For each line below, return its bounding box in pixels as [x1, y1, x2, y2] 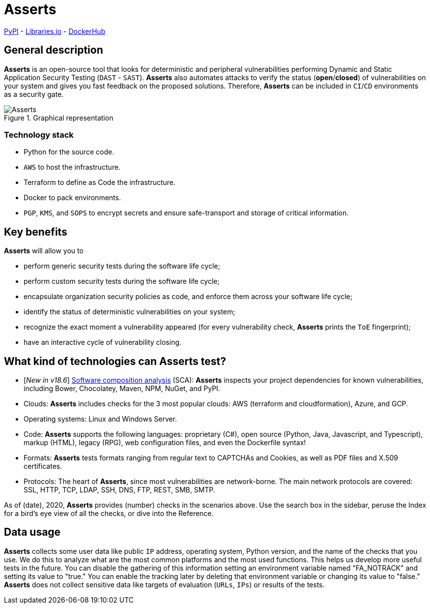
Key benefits [4, 225, 67, 238]
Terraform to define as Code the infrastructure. [24, 178, 176, 187]
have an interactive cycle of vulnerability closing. [24, 338, 182, 347]
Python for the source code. [24, 148, 115, 156]
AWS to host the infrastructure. [24, 163, 121, 172]
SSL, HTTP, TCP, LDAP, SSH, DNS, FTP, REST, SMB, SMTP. [24, 486, 215, 494]
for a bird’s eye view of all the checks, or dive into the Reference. [4, 509, 214, 518]
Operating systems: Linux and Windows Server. [24, 415, 177, 424]
